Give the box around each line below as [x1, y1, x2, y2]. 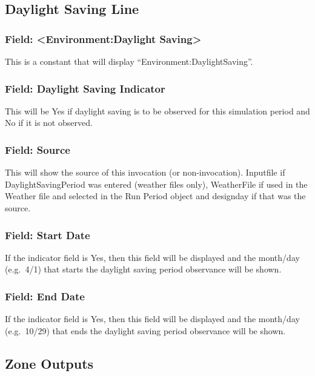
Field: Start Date [5, 227, 90, 242]
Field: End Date [5, 288, 85, 303]
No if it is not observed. [5, 116, 93, 129]
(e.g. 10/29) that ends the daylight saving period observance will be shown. [5, 324, 286, 337]
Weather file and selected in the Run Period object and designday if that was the [5, 190, 306, 202]
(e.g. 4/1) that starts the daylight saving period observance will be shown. [5, 263, 282, 275]
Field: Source [5, 142, 70, 157]
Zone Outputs [5, 354, 94, 372]
